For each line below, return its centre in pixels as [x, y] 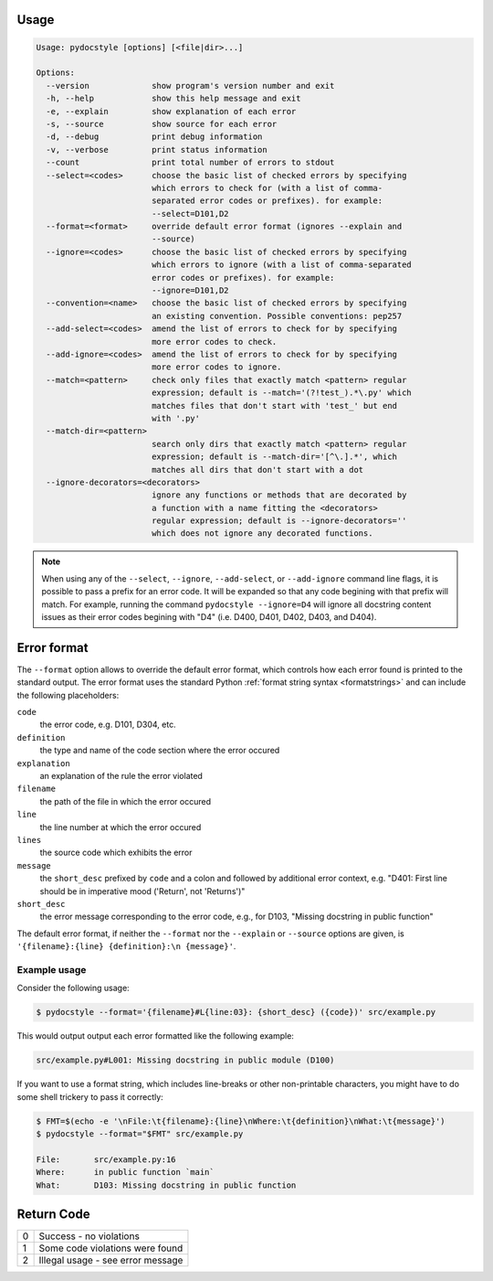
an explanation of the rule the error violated [121, 776]
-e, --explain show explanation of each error [171, 111]
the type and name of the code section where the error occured [160, 751]
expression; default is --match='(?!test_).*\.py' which [282, 393]
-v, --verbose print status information [157, 149]
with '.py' [176, 418]
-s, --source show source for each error [162, 124]
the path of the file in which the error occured [126, 801]
